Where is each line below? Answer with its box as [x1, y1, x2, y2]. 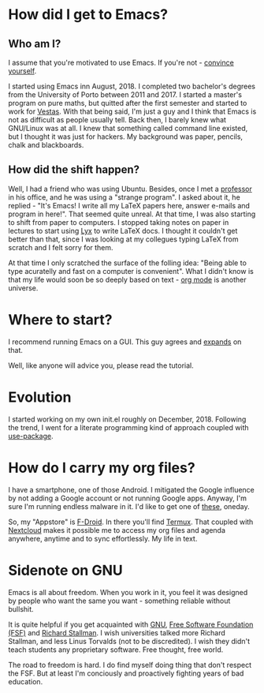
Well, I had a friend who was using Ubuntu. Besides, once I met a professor [8, 184, 252, 193]
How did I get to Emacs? [8, 6, 168, 24]
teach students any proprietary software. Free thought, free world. [8, 645, 224, 654]
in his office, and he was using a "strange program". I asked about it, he [8, 192, 240, 202]
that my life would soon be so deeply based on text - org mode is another [8, 275, 247, 284]
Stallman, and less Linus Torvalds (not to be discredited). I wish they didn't [8, 636, 251, 646]
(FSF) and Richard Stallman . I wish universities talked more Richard [8, 627, 226, 637]
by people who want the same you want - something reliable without [8, 596, 231, 605]
